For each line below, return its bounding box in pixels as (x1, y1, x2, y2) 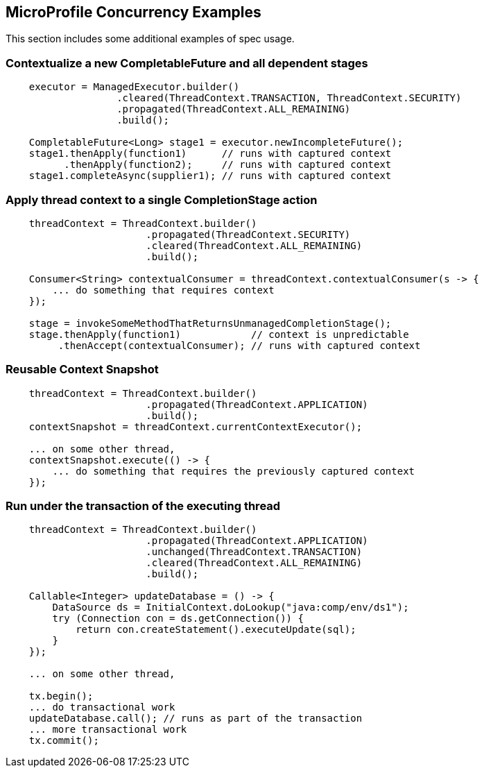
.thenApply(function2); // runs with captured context (64, 159, 392, 171)
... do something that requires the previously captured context (52, 465, 415, 477)
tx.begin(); (28, 690, 94, 702)
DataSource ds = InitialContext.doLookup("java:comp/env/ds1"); (52, 602, 409, 613)
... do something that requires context (52, 284, 275, 296)
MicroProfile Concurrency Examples (6, 3, 261, 21)
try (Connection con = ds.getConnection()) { (52, 613, 304, 625)
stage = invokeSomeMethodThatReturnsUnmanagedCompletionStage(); (28, 317, 392, 329)
